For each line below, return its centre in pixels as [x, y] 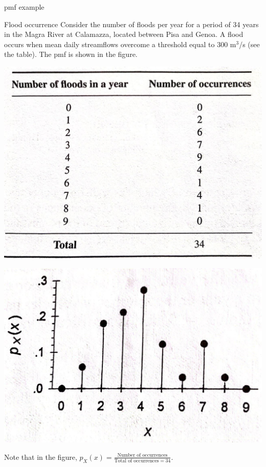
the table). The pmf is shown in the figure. [71, 54]
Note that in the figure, [41, 456]
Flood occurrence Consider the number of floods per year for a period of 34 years [131, 24]
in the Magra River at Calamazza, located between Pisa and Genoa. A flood [124, 34]
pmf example [24, 7]
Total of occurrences [137, 461]
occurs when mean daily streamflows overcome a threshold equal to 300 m [120, 44]
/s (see [249, 44]
